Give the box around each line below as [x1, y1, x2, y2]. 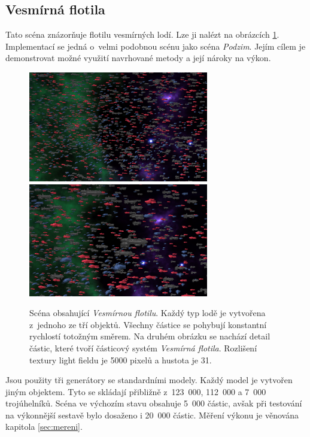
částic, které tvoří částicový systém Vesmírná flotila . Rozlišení [29, 341, 257, 354]
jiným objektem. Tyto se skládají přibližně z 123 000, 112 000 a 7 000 [5, 385, 266, 397]
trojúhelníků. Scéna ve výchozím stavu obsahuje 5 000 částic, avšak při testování [5, 397, 302, 409]
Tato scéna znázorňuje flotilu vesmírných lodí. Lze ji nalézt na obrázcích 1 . [5, 28, 279, 41]
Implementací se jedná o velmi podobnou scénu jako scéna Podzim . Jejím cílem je [5, 40, 306, 52]
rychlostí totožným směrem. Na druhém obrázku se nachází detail [29, 330, 271, 342]
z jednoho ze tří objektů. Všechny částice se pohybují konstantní [29, 318, 267, 330]
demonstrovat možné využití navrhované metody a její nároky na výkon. [5, 51, 271, 64]
